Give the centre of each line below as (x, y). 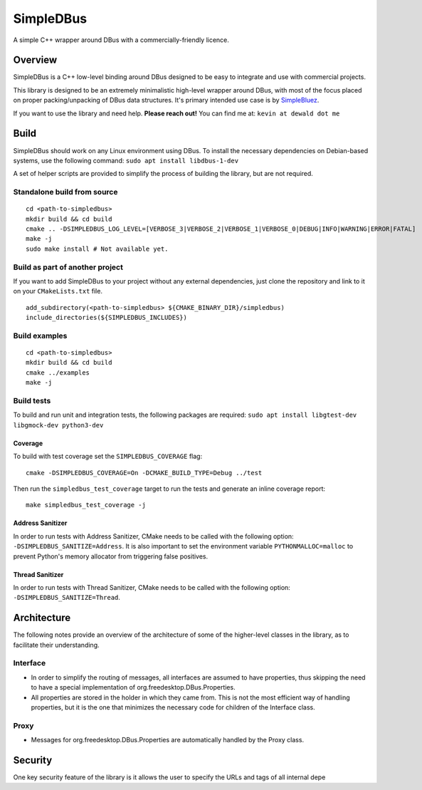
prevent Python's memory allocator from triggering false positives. (111, 556)
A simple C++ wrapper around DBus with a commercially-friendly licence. (121, 40)
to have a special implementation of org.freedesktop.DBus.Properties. (133, 687)
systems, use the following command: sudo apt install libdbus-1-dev (126, 160)
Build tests (32, 401)
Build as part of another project (68, 267)
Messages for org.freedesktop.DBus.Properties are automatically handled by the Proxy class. (168, 740)
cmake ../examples (58, 373)
